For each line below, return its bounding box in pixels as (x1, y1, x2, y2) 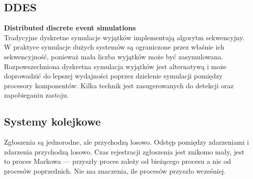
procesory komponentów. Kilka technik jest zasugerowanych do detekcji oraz (4, 80, 234, 90)
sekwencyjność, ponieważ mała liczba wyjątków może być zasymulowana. (4, 51, 224, 61)
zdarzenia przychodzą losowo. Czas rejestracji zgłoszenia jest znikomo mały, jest (4, 146, 245, 156)
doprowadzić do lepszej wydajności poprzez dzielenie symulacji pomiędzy (4, 71, 223, 81)
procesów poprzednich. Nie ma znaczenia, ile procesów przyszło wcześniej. (4, 165, 226, 176)
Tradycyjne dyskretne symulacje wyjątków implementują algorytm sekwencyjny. (4, 32, 245, 42)
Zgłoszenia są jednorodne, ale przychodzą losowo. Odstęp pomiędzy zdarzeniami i (4, 137, 249, 147)
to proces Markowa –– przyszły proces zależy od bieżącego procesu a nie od (4, 156, 231, 166)
